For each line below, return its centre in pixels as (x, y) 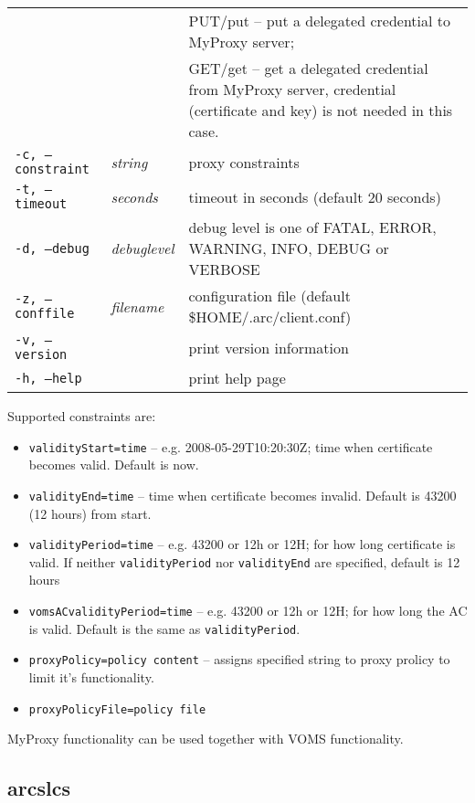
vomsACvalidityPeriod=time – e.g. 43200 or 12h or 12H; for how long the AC (248, 610)
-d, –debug (52, 248)
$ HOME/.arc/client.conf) (270, 317)
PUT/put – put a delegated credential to (320, 21)
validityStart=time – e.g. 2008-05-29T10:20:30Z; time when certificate (231, 446)
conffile (45, 313)
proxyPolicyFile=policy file (117, 709)
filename (137, 306)
